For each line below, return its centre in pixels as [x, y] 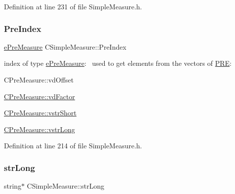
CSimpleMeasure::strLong [65, 186]
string [13, 186]
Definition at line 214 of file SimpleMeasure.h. [73, 146]
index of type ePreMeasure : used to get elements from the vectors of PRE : [118, 63]
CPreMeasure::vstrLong [40, 129]
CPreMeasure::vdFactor [40, 96]
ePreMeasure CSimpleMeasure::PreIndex [65, 46]
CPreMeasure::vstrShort [40, 113]
